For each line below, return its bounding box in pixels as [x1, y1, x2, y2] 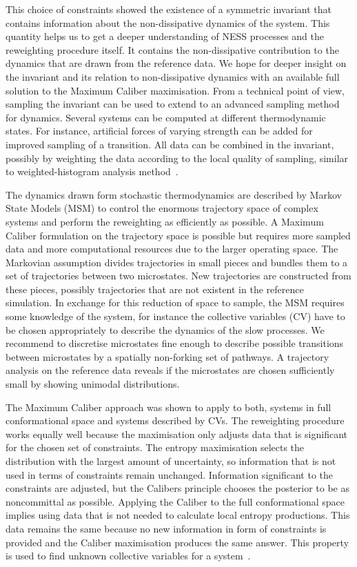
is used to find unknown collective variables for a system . [6, 548, 251, 563]
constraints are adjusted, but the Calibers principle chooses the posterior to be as [6, 481, 350, 495]
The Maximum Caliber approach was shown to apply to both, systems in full [6, 399, 331, 414]
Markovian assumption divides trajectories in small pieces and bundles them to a [6, 255, 348, 269]
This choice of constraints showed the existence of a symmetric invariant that [6, 2, 332, 16]
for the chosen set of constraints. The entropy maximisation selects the [6, 440, 305, 455]
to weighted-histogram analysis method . [6, 164, 178, 179]
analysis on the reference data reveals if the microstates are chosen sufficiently [6, 363, 335, 377]
